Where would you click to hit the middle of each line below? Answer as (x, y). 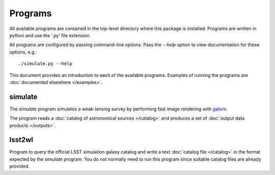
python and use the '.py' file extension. (50, 35)
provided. (20, 166)
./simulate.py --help (45, 64)
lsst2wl (21, 140)
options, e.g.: (23, 52)
